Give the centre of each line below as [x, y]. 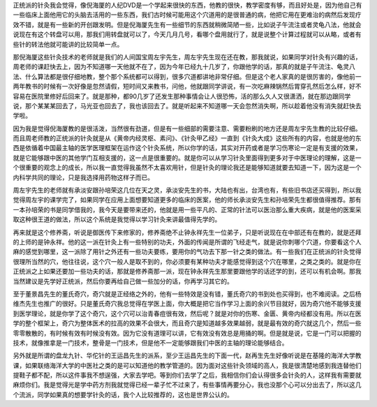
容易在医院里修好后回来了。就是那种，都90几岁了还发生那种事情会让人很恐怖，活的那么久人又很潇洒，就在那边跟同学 [182, 96]
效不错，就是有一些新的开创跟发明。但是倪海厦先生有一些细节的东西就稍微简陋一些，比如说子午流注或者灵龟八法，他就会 [187, 24]
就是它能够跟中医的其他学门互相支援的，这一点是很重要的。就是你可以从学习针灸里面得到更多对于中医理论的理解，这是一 [187, 158]
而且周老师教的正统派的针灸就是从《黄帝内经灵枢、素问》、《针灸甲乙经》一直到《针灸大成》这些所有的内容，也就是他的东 [187, 138]
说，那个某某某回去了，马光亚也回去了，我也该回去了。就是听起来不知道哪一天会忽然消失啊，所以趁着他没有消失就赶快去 [187, 105]
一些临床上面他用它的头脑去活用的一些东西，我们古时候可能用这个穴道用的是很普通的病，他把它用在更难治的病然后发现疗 [187, 15]
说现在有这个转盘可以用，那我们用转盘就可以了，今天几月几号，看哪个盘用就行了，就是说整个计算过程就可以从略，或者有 [187, 34]
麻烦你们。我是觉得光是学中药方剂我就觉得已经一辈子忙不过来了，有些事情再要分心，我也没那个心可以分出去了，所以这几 [187, 385]
